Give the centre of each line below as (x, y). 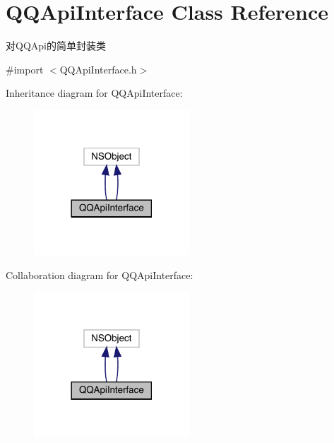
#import (25, 69)
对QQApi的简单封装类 (56, 46)
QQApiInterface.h (98, 69)
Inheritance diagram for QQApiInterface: (94, 93)
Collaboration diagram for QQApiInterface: (100, 274)
